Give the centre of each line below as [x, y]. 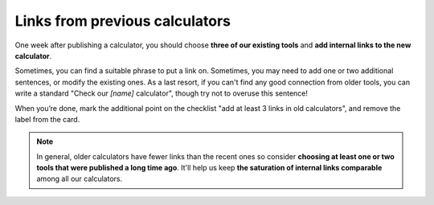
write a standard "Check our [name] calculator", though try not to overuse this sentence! [162, 93]
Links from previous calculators [123, 21]
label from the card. [47, 119]
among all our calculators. [80, 179]
